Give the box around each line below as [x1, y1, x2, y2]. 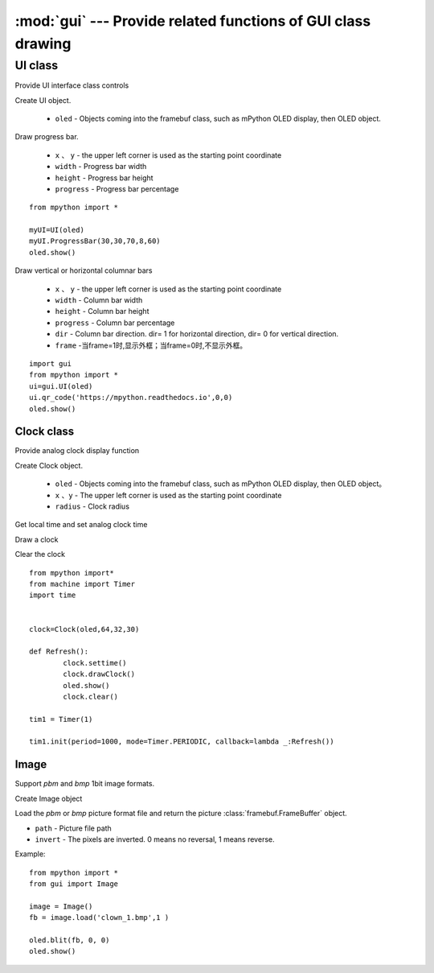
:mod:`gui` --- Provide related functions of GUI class [14, 12, 371, 30]
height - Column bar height [55, 307, 149, 316]
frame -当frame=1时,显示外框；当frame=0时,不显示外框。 [55, 340, 248, 350]
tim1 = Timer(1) [29, 715, 93, 724]
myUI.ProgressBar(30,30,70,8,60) [29, 237, 161, 245]
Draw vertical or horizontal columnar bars [14, 266, 153, 275]
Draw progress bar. [14, 132, 80, 142]
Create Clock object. [14, 460, 84, 470]
